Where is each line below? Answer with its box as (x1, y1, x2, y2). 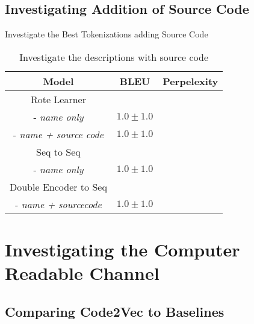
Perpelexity (163, 74, 218, 88)
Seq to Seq (36, 144, 81, 159)
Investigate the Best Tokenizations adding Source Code (5, 28, 208, 40)
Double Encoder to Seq (10, 179, 107, 194)
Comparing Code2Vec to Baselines (5, 302, 225, 320)
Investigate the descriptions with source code (19, 49, 208, 64)
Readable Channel (5, 261, 160, 285)
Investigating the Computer (5, 237, 240, 261)
